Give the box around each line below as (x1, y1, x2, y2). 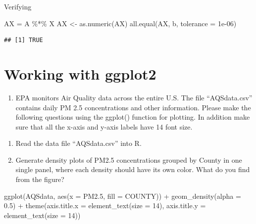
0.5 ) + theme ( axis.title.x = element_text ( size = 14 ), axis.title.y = (4, 200, 206, 211)
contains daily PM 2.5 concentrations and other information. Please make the (15, 102, 251, 112)
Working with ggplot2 (4, 63, 156, 84)
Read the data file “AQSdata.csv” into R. (15, 138, 142, 148)
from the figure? (15, 174, 64, 184)
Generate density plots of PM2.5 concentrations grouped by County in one (15, 154, 242, 165)
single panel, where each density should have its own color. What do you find (15, 164, 250, 175)
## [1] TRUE (4, 37, 43, 44)
